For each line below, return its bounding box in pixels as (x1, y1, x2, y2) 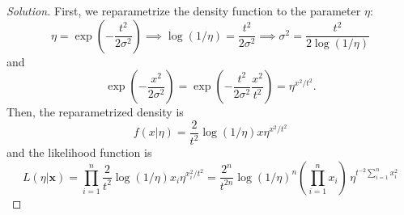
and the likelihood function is (6, 144, 152, 161)
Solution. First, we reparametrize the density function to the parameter (6, 2, 361, 19)
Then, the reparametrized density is (6, 103, 184, 120)
